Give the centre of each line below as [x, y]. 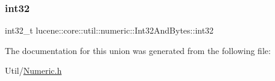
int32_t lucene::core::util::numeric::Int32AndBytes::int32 [109, 30]
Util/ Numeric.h [33, 70]
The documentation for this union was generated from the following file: [138, 50]
